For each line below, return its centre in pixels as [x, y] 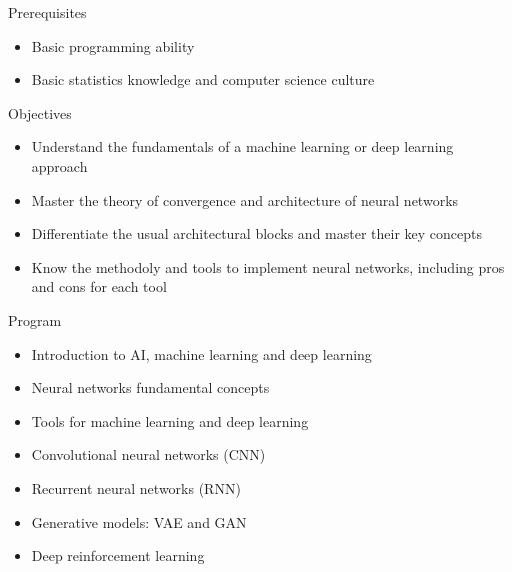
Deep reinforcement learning [118, 555]
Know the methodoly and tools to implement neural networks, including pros [268, 266]
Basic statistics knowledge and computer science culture [203, 79]
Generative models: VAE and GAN [139, 521]
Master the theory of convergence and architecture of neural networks [245, 199]
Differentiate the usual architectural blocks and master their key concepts [257, 233]
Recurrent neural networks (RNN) [136, 487]
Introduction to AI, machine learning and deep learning [201, 353]
